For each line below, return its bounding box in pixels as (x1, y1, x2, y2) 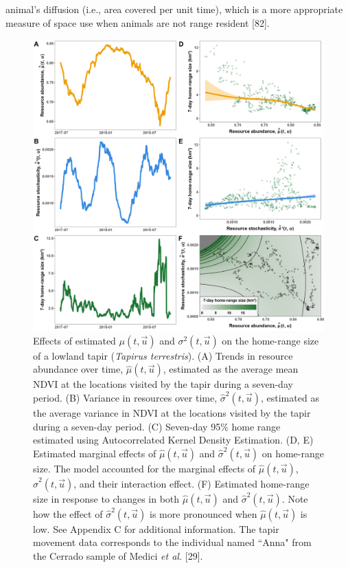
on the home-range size (222, 333, 319, 347)
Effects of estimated (33, 333, 116, 347)
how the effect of (33, 506, 103, 521)
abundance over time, (33, 362, 124, 376)
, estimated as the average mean (163, 362, 299, 376)
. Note (281, 491, 308, 505)
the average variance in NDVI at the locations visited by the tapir (33, 405, 311, 419)
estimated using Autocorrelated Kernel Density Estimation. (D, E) (33, 433, 314, 447)
